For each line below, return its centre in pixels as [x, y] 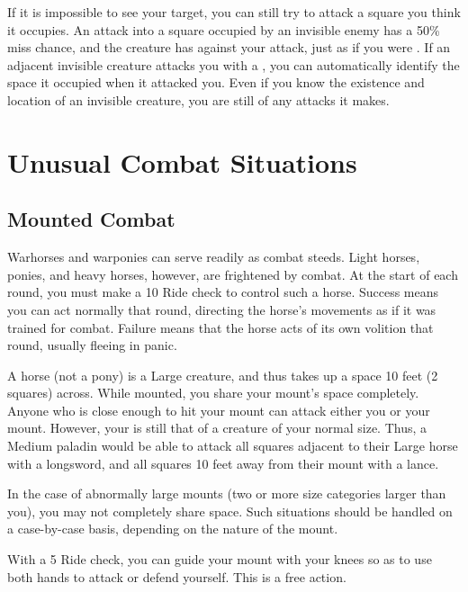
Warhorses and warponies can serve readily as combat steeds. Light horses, [214, 257]
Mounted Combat [91, 219]
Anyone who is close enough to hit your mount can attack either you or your [219, 410]
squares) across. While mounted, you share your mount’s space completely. [213, 393]
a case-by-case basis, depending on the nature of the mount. [173, 529]
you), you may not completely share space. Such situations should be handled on [230, 511]
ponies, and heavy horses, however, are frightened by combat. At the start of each [233, 274]
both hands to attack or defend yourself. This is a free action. [177, 576]
